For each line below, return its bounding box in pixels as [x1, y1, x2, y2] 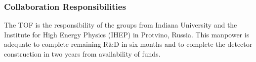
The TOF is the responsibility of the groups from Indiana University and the [4, 20, 237, 30]
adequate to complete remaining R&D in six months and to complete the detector [4, 39, 253, 49]
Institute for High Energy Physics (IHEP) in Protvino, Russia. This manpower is [4, 29, 250, 39]
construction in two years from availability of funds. [4, 49, 161, 59]
